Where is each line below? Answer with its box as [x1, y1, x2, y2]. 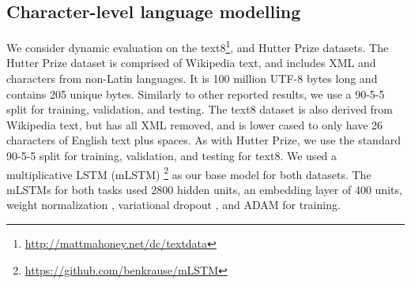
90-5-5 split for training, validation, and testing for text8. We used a [6, 148, 337, 164]
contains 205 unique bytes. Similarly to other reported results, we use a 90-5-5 [6, 85, 385, 102]
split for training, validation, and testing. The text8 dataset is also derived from [6, 101, 394, 118]
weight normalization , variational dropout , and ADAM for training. [6, 196, 341, 213]
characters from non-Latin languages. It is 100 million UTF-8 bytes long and [6, 70, 378, 87]
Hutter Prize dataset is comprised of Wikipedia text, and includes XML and [6, 54, 376, 71]
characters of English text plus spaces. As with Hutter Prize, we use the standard [6, 132, 401, 148]
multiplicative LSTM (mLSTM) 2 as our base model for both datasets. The [6, 163, 371, 182]
